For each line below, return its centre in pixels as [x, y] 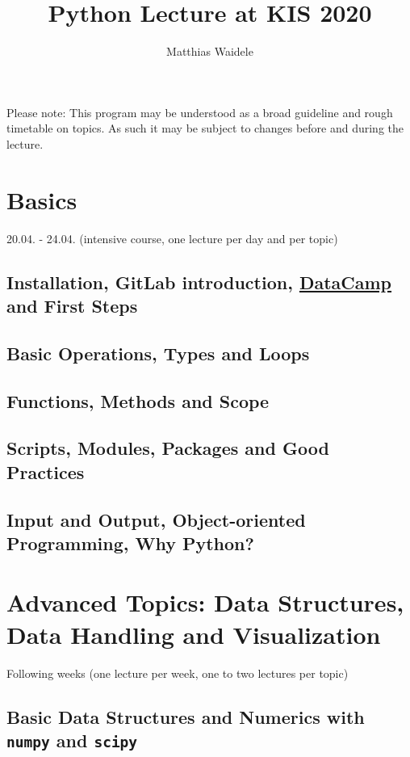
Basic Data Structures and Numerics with [186, 716]
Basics [42, 199]
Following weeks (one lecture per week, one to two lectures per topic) [178, 673]
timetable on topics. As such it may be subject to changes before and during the [205, 128]
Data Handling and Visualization [194, 634]
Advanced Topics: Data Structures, [205, 602]
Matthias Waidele [210, 51]
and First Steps [72, 305]
